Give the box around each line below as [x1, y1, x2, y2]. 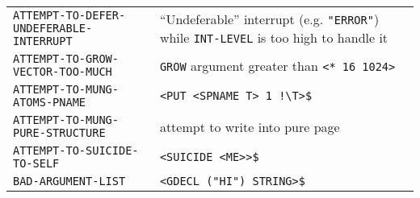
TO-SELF [13, 157, 60, 170]
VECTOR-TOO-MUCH [13, 65, 112, 78]
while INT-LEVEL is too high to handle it [159, 28, 388, 47]
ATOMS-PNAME [13, 96, 86, 109]
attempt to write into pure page [159, 117, 340, 136]
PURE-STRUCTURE [13, 126, 106, 139]
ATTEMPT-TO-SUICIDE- [13, 144, 139, 157]
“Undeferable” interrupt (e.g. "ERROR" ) [159, 10, 380, 28]
